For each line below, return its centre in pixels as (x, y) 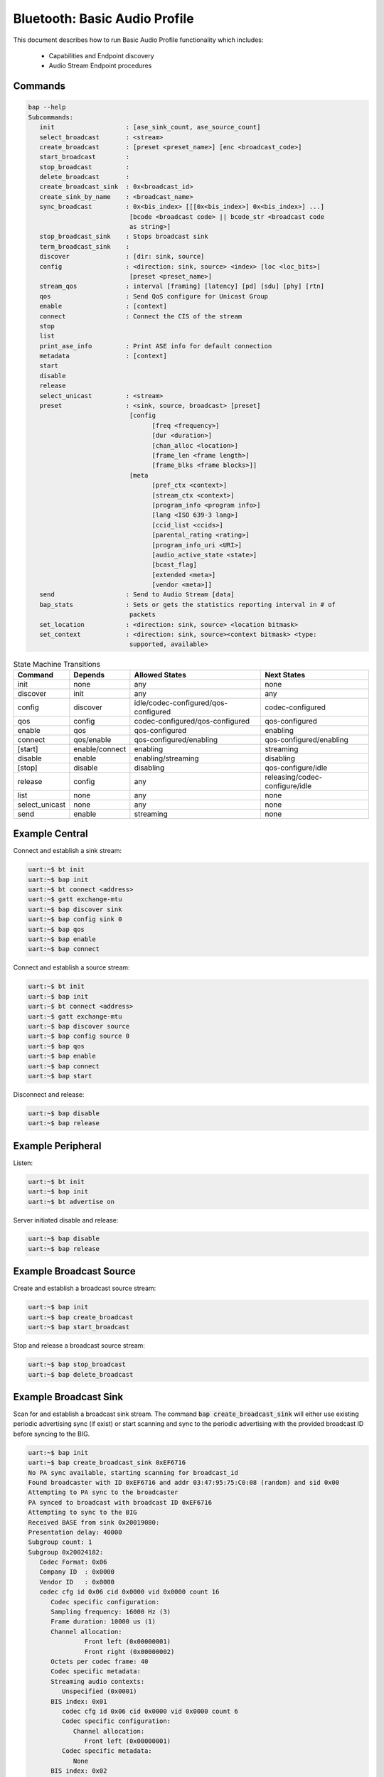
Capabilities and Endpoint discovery (101, 55)
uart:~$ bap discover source (79, 1026)
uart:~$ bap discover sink (75, 909)
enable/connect (100, 748)
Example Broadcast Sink (68, 1397)
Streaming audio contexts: (98, 1681)
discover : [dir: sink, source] (122, 257)
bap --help (47, 107)
